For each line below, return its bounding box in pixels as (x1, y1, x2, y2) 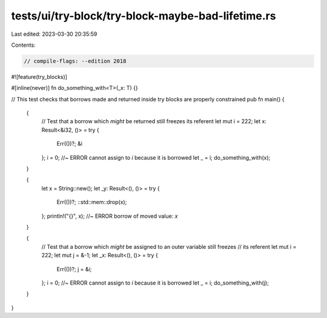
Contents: (11, 41, 36, 49)
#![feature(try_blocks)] (11, 73, 68, 80)
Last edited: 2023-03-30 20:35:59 (11, 30, 97, 38)
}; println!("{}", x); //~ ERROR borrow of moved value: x (41, 212, 178, 220)
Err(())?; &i (56, 140, 83, 147)
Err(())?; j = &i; (56, 265, 92, 272)
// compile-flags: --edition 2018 (24, 58, 127, 64)
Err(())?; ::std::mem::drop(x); (56, 198, 127, 206)
